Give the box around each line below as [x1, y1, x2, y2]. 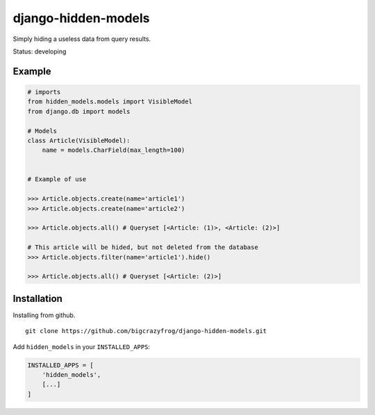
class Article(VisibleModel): [27, 136, 131, 144]
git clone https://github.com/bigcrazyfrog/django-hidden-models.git [25, 327, 267, 335]
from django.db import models [27, 108, 131, 115]
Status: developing [12, 47, 67, 56]
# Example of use [27, 176, 87, 183]
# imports [27, 87, 61, 96]
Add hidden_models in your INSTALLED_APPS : [12, 342, 151, 350]
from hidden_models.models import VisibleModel [27, 98, 192, 105]
